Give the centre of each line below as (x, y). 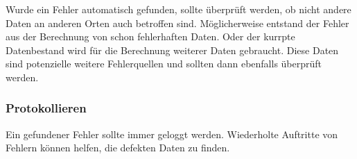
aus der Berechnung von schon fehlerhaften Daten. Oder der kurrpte (150, 36)
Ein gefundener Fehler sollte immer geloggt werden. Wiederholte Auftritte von (172, 134)
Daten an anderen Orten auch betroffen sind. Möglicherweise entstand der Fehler (177, 23)
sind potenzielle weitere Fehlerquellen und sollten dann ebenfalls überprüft (164, 64)
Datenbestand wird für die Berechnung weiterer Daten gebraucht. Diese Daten (172, 50)
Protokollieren (46, 108)
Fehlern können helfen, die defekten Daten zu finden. (118, 148)
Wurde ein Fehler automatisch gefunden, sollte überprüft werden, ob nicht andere (178, 9)
